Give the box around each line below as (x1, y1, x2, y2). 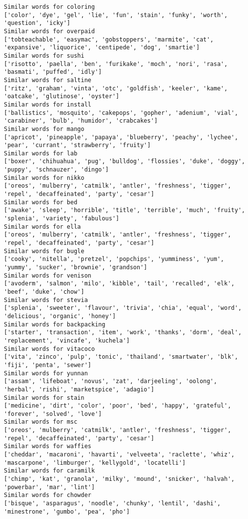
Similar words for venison (4, 272, 91, 279)
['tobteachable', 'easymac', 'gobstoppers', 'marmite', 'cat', (4, 36, 214, 43)
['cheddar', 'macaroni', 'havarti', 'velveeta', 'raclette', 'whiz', (4, 451, 235, 458)
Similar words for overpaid (4, 27, 95, 35)
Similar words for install (4, 101, 91, 108)
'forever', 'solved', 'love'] (4, 410, 102, 417)
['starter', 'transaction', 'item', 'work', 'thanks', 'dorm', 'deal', (4, 329, 242, 336)
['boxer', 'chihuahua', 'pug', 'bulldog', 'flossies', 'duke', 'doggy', (4, 158, 245, 165)
